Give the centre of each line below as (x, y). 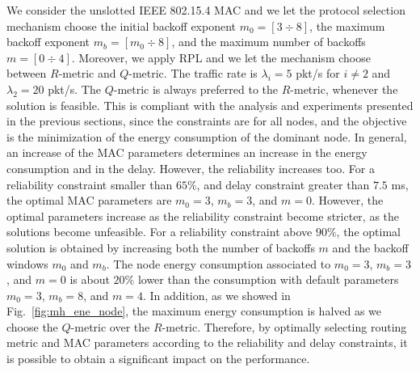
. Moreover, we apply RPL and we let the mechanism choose (221, 57)
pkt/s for (318, 73)
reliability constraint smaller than (90, 184)
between (27, 73)
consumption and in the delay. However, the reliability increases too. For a (191, 168)
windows (27, 263)
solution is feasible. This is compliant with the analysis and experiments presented (210, 105)
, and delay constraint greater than (283, 184)
